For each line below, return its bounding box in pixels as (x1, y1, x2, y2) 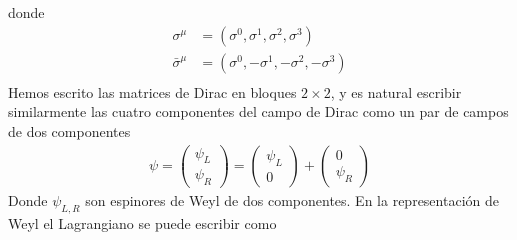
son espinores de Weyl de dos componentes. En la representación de (85, 190, 499, 211)
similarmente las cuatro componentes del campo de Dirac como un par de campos (8, 101, 509, 122)
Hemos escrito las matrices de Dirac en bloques (8, 81, 297, 102)
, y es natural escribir (330, 81, 462, 102)
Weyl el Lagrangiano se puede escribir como (8, 213, 277, 234)
